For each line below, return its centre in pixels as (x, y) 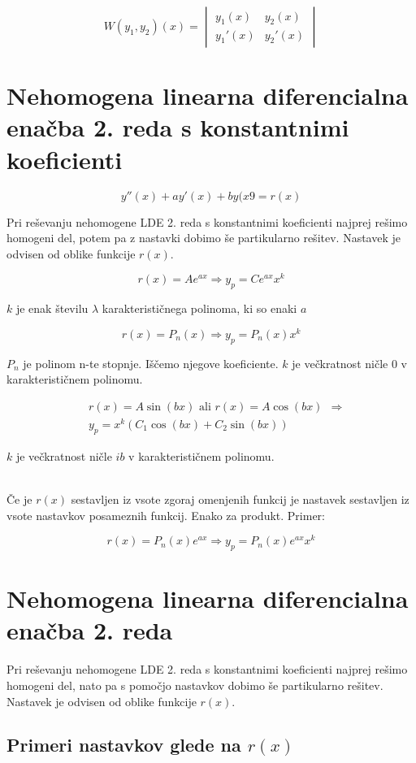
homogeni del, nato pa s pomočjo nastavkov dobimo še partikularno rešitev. (195, 685)
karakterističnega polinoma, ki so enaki (199, 308)
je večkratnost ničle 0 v (349, 363)
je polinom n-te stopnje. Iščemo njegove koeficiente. (151, 363)
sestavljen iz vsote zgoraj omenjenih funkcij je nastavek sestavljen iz (240, 499)
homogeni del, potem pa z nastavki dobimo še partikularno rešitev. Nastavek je (204, 238)
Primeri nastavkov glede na (124, 745)
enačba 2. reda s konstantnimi (178, 127)
